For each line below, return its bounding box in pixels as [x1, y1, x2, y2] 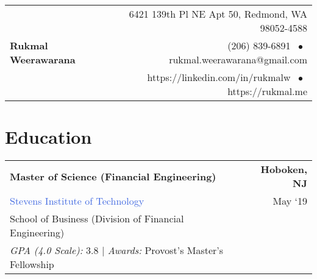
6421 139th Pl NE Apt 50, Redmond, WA [129, 7, 307, 21]
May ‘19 [272, 194, 307, 208]
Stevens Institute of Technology [10, 194, 144, 208]
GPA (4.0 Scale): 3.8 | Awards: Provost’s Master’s [10, 243, 224, 258]
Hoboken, [260, 162, 307, 177]
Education [5, 124, 92, 149]
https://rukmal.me [227, 84, 307, 98]
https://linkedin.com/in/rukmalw [147, 70, 291, 84]
